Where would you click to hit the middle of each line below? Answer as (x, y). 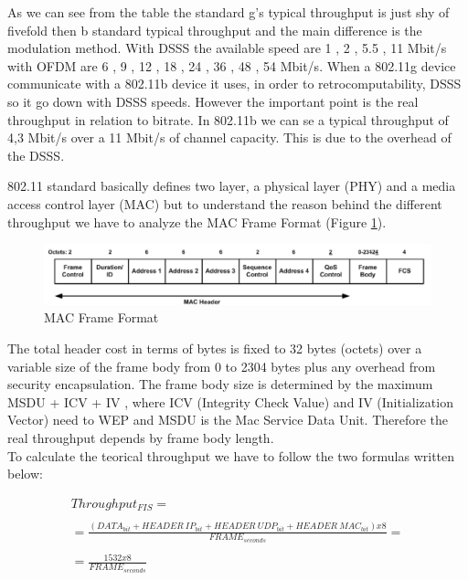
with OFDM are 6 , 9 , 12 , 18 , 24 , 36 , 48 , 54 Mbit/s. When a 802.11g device (232, 65)
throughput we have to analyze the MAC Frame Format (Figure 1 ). (197, 221)
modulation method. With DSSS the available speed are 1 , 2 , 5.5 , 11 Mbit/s (227, 48)
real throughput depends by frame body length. (141, 437)
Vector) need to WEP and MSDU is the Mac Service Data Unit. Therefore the (228, 420)
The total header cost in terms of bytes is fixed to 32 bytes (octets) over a (215, 348)
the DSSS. (36, 155)
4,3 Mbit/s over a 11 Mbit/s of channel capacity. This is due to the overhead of (229, 137)
